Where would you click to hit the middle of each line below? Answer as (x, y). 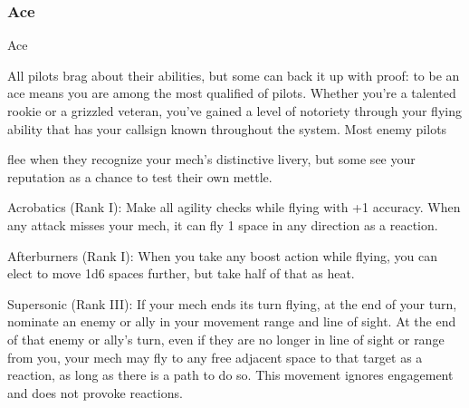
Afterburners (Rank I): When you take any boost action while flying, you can (222, 255)
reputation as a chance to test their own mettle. (140, 176)
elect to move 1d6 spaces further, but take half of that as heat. (181, 273)
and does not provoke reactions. (95, 392)
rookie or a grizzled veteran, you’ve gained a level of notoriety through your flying (234, 111)
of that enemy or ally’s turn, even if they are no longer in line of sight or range (226, 339)
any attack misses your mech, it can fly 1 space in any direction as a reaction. (223, 224)
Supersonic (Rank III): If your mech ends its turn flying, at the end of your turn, (232, 303)
